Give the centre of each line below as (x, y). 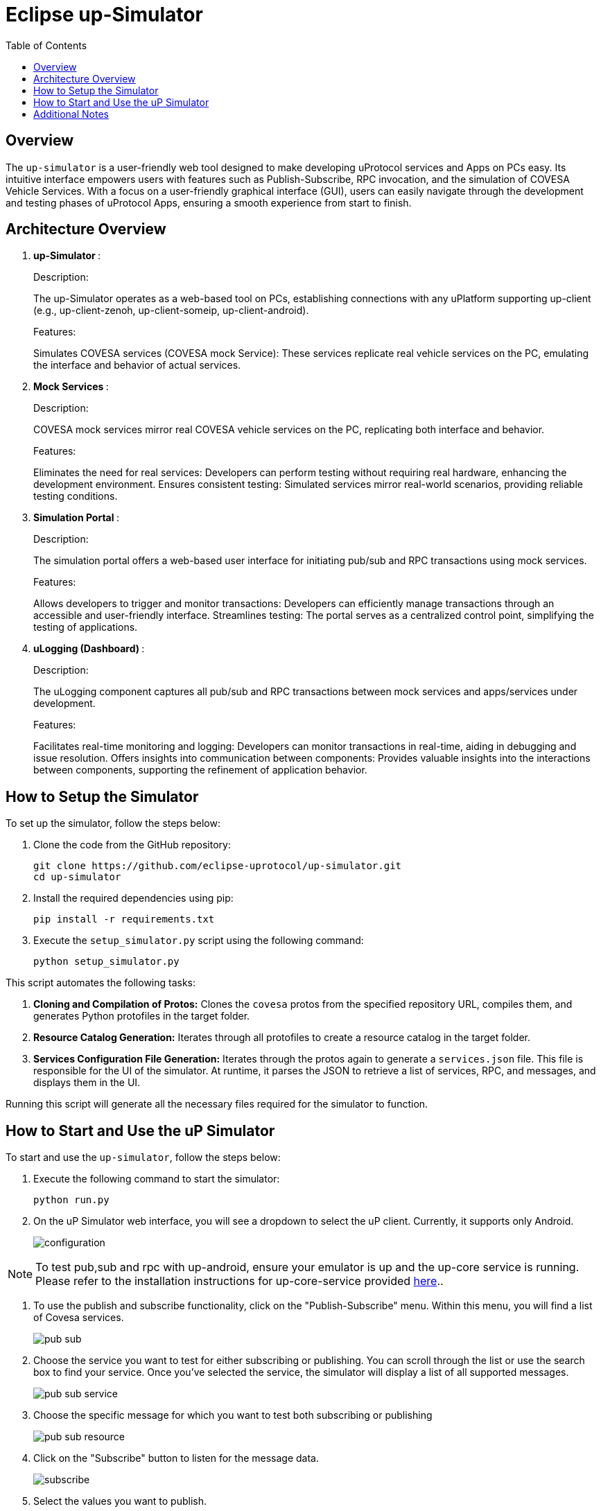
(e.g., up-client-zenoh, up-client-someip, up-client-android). (171, 311)
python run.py (71, 1200)
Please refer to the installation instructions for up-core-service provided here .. (239, 1281)
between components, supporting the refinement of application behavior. (200, 770)
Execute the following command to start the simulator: (157, 1179)
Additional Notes (71, 114)
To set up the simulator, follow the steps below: (113, 823)
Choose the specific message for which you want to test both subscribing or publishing (233, 1415)
